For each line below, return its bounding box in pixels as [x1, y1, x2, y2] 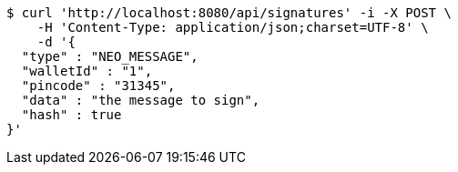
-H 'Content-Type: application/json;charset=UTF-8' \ [36, 20, 429, 35]
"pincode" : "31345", [21, 78, 176, 93]
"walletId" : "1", [21, 64, 153, 78]
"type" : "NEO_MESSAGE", [21, 49, 198, 64]
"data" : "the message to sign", [21, 93, 260, 107]
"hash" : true [21, 107, 122, 122]
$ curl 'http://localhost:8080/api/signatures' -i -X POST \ [6, 5, 452, 20]
